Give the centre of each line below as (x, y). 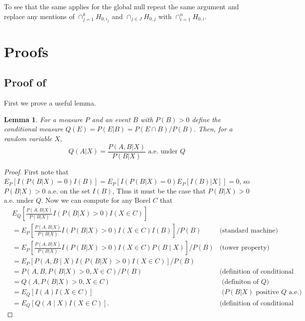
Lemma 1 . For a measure (43, 119)
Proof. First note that (36, 171)
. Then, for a (213, 129)
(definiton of (240, 282)
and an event (111, 119)
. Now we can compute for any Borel (96, 200)
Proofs (26, 51)
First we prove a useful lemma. (50, 103)
